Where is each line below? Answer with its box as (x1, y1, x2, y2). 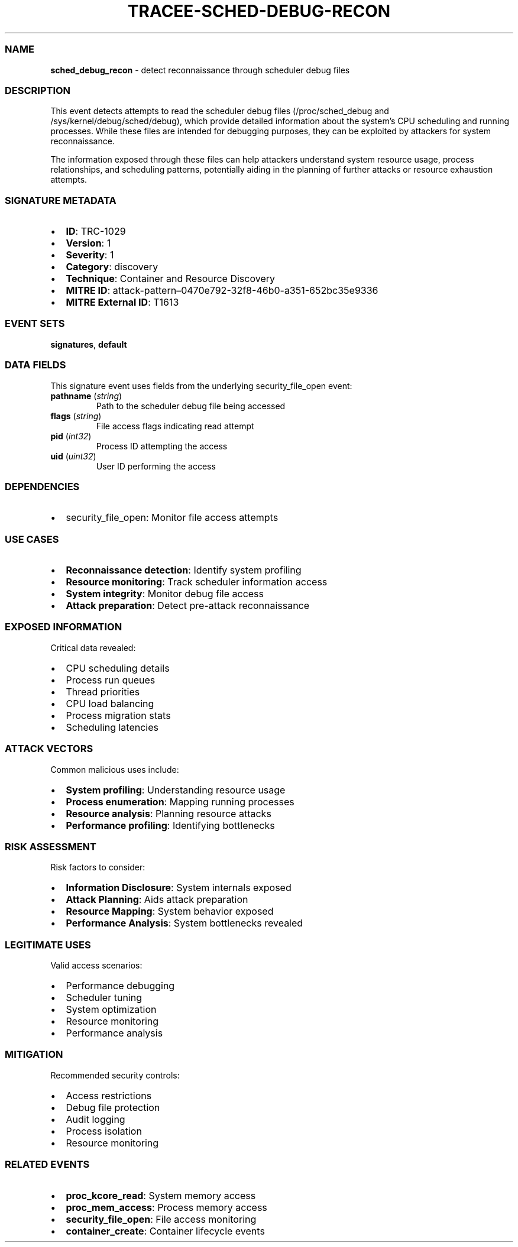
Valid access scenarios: (50, 960, 143, 970)
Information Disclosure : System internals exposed (66, 882, 292, 894)
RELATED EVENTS (5, 1158, 90, 1171)
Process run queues (66, 673, 156, 686)
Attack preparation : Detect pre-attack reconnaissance (66, 600, 310, 611)
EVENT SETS (5, 318, 65, 330)
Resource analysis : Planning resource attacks (66, 807, 271, 820)
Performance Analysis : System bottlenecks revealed (66, 917, 303, 929)
